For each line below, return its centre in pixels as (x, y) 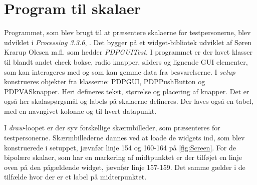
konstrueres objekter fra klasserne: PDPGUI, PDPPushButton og (105, 81)
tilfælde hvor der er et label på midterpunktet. (75, 177)
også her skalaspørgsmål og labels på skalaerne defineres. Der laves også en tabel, (129, 101)
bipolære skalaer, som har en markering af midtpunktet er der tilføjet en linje (123, 157)
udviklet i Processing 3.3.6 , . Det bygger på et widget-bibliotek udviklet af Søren (128, 42)
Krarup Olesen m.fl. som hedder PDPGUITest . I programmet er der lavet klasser (128, 52)
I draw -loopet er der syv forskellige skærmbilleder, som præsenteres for (112, 128)
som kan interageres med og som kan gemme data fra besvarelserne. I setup (120, 71)
